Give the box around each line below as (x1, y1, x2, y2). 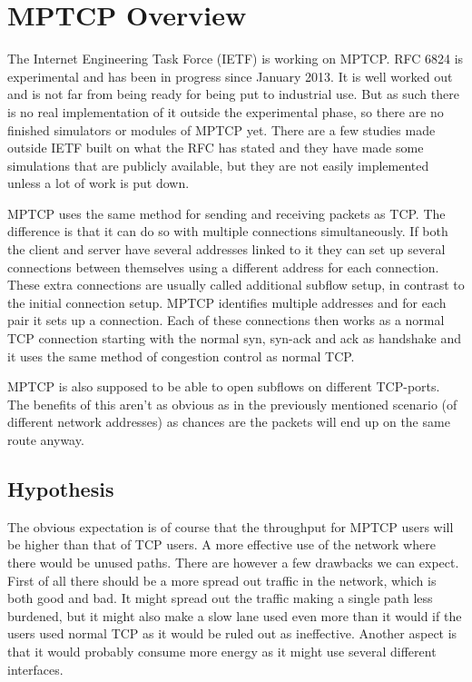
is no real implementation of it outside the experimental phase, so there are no (7, 102, 444, 121)
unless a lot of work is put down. (7, 173, 190, 193)
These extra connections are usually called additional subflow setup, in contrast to (7, 275, 465, 294)
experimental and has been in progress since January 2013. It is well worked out (7, 66, 453, 85)
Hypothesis (7, 474, 114, 502)
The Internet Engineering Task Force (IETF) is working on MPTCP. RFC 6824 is (7, 49, 464, 68)
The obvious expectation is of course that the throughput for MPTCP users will (7, 517, 454, 536)
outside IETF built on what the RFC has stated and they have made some (7, 138, 424, 157)
